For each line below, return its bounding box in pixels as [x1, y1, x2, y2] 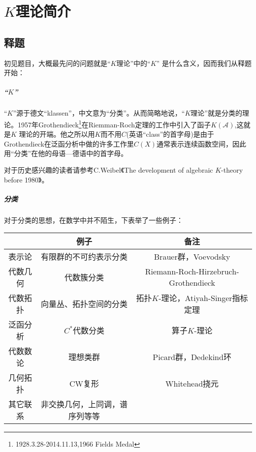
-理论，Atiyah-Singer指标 [159, 292, 248, 304]
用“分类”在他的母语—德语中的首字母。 [4, 148, 128, 158]
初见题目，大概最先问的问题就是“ [4, 58, 111, 68]
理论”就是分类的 [191, 108, 242, 118]
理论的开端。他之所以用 [19, 129, 95, 139]
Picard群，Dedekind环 [153, 351, 231, 363]
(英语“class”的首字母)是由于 [126, 129, 214, 139]
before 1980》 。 [4, 174, 49, 184]
